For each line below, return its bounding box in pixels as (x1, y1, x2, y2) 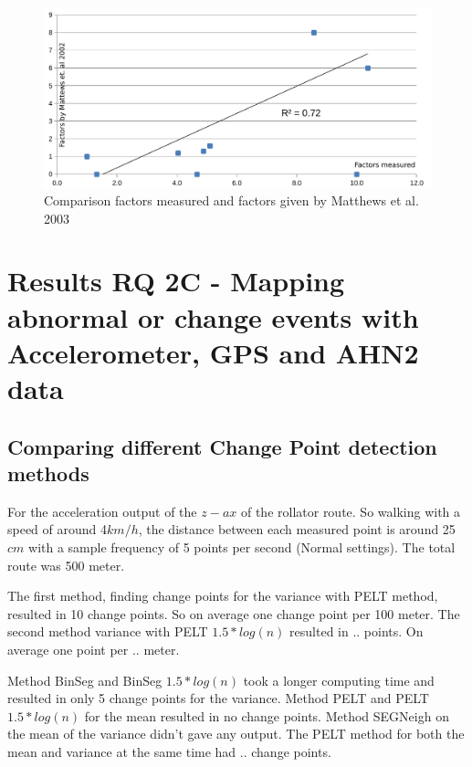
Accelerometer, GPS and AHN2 (7, 333, 419, 371)
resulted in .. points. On (289, 622, 424, 641)
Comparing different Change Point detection (7, 432, 437, 460)
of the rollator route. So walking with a (240, 501, 461, 520)
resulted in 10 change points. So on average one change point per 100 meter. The (7, 604, 460, 623)
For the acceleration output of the (7, 501, 197, 520)
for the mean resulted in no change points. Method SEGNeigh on (84, 706, 449, 725)
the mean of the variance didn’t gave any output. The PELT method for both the (7, 724, 465, 743)
